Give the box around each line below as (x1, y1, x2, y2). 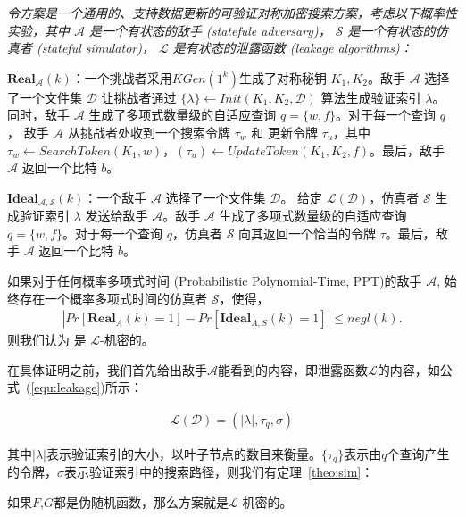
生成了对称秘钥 (238, 68, 327, 87)
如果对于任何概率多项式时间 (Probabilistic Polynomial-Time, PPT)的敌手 (7, 271, 422, 289)
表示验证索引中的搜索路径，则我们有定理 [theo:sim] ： (64, 463, 374, 481)
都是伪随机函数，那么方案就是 (53, 493, 229, 512)
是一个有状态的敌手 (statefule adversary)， (89, 21, 331, 39)
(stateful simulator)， (37, 38, 154, 57)
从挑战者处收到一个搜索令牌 (67, 122, 230, 141)
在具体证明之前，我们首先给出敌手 (7, 360, 207, 379)
